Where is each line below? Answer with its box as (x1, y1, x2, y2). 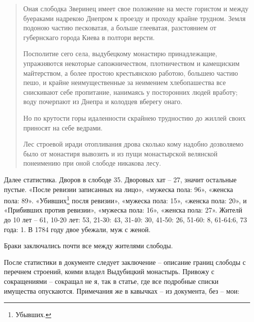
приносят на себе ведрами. (23, 122, 103, 132)
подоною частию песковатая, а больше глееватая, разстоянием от (23, 22, 216, 33)
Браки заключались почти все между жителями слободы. (4, 240, 173, 251)
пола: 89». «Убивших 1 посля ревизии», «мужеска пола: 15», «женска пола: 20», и (4, 194, 247, 205)
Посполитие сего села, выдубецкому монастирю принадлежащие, (23, 48, 217, 59)
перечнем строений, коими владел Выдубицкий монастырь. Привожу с (4, 266, 214, 277)
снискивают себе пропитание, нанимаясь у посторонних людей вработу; (23, 86, 238, 97)
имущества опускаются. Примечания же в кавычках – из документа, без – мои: (4, 285, 240, 296)
